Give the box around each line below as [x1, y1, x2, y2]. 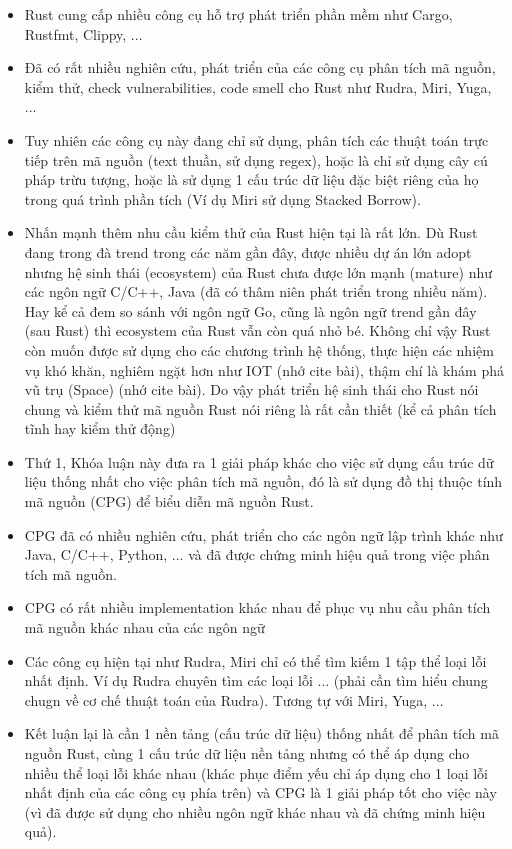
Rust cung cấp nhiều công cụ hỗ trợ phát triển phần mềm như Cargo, [24, 4, 453, 24]
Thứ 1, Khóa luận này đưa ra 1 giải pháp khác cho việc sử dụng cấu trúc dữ [24, 451, 494, 472]
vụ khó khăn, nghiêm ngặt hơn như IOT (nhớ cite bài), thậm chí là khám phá [24, 359, 504, 380]
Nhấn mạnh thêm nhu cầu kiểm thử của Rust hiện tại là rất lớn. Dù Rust [24, 222, 478, 243]
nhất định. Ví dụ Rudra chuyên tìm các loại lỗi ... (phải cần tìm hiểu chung [24, 670, 488, 691]
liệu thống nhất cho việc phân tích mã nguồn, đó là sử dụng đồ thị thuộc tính [24, 471, 503, 492]
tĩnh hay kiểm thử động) [24, 418, 176, 439]
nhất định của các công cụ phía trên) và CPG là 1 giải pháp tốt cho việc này [24, 782, 497, 803]
